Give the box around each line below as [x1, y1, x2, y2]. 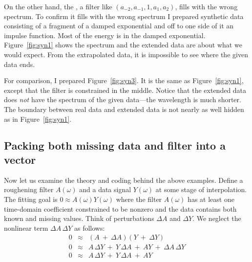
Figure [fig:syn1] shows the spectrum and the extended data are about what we [4, 40, 242, 50]
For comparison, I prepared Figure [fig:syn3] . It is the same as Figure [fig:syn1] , [4, 75, 244, 86]
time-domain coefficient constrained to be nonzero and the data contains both [4, 203, 237, 214]
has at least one [188, 194, 234, 204]
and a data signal [79, 184, 131, 195]
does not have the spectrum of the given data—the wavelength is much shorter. [4, 94, 241, 105]
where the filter [116, 194, 162, 204]
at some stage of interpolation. [155, 184, 247, 195]
